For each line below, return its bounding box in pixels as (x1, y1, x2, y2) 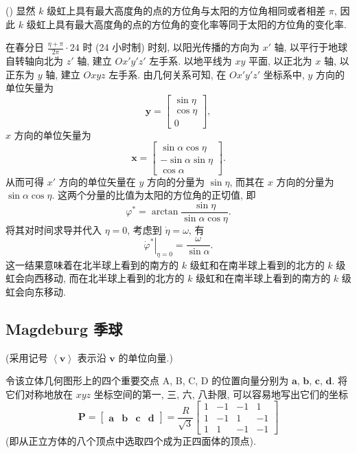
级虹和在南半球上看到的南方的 (196, 271, 331, 285)
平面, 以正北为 (249, 54, 312, 68)
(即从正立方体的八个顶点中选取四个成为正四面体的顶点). (5, 433, 256, 448)
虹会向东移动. (5, 284, 66, 298)
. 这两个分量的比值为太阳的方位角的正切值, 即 (51, 188, 256, 202)
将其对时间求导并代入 (5, 222, 102, 236)
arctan (151, 207, 178, 217)
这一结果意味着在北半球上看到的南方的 (5, 257, 178, 272)
